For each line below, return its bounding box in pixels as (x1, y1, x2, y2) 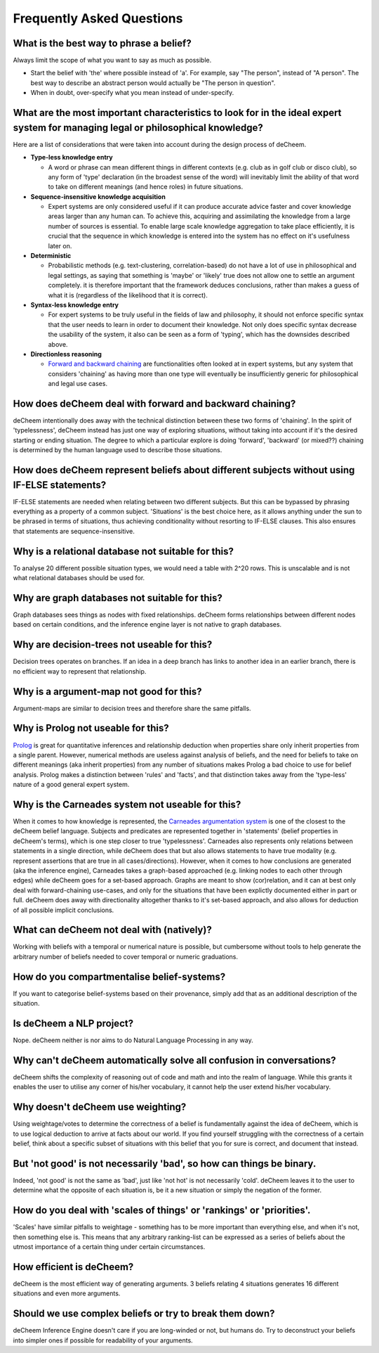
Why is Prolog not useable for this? (13, 722, 169, 734)
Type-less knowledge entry (30, 153, 113, 162)
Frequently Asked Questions (13, 11, 183, 26)
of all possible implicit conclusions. (13, 906, 114, 914)
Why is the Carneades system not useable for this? (13, 798, 241, 810)
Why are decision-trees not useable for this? (13, 639, 213, 650)
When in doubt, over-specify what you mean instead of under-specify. (30, 89, 234, 97)
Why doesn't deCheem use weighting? (13, 1101, 187, 1113)
